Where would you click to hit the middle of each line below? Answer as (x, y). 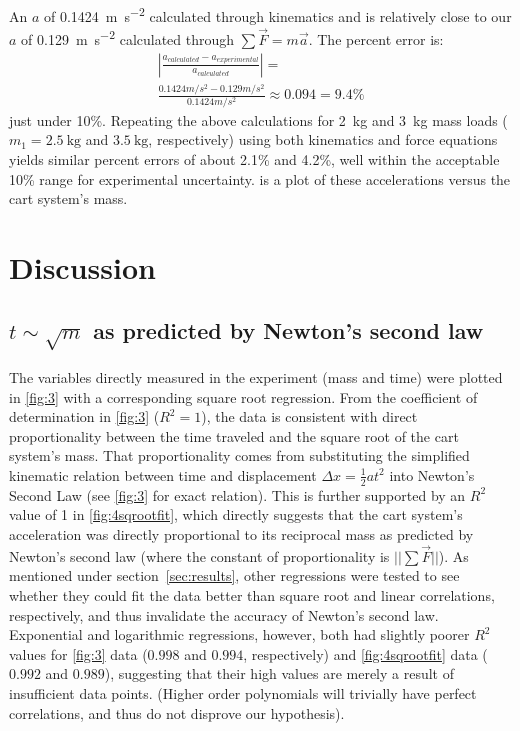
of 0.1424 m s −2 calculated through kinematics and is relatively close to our (278, 14)
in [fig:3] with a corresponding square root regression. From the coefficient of (243, 396)
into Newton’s (432, 474)
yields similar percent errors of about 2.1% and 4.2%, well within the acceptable (254, 158)
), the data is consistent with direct (309, 416)
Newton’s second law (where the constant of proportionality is (199, 555)
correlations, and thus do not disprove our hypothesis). (177, 712)
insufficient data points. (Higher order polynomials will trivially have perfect (243, 692)
